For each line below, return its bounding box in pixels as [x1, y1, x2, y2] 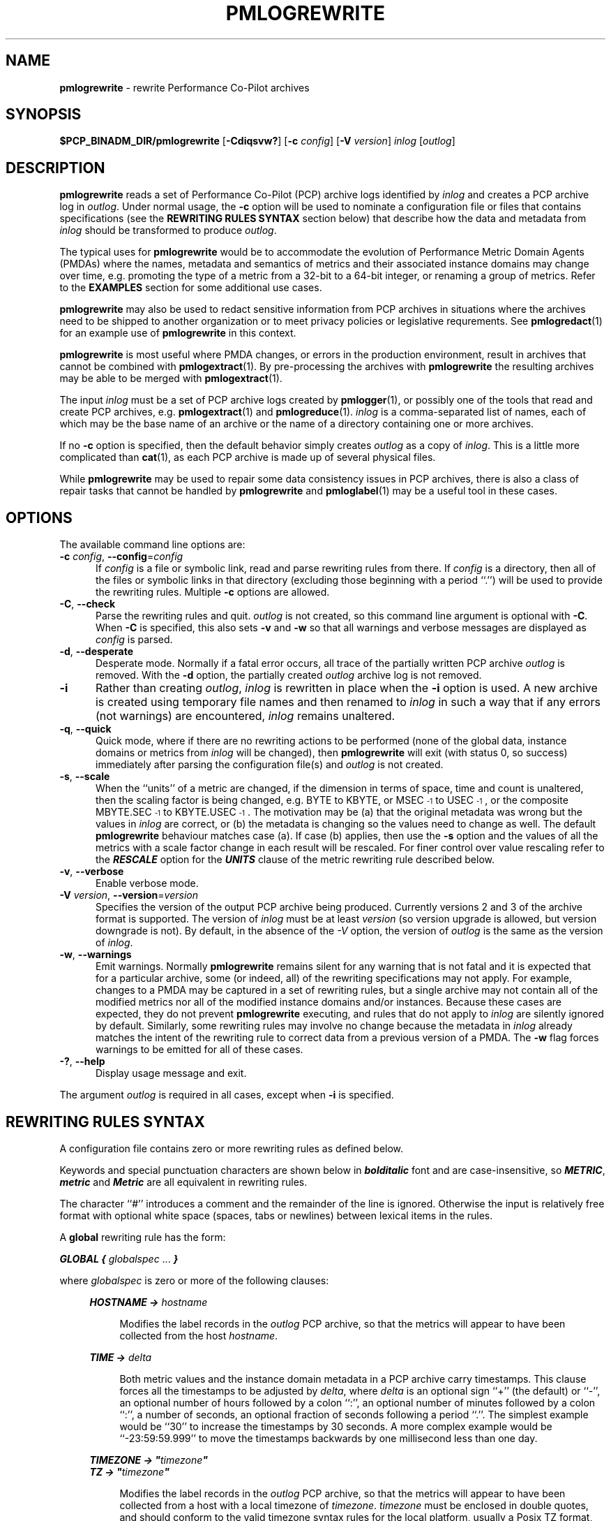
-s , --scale [59, 770, 110, 783]
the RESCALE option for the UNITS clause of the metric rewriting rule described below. [96, 853, 495, 866]
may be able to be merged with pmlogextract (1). [59, 372, 282, 385]
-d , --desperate [59, 645, 133, 658]
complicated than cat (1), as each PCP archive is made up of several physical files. [59, 451, 436, 464]
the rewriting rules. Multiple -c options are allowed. [96, 586, 330, 598]
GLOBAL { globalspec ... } [59, 1252, 179, 1265]
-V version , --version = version [59, 889, 198, 902]
